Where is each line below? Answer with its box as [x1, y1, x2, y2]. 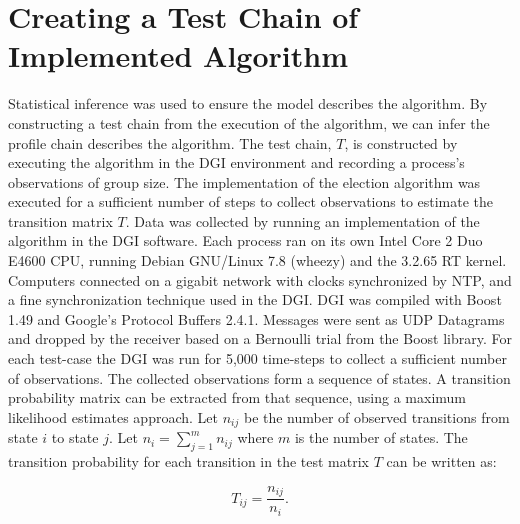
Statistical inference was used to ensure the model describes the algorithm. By [8, 93, 488, 114]
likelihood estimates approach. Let [8, 406, 218, 427]
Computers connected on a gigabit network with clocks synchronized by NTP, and [8, 269, 512, 290]
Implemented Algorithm [8, 35, 348, 76]
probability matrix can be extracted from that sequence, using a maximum [8, 387, 467, 408]
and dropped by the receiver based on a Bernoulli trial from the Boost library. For [8, 328, 512, 349]
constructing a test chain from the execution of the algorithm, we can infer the [8, 112, 490, 133]
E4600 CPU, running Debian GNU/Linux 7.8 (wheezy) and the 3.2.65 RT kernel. [8, 250, 507, 271]
